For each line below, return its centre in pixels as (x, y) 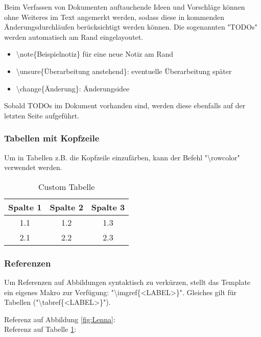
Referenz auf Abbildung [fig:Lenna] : (60, 319)
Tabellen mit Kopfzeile (52, 138)
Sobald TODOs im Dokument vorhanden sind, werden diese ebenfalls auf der (125, 105)
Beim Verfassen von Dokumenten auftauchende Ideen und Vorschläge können (125, 7)
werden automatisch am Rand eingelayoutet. (74, 37)
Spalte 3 (108, 207)
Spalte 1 (25, 207)
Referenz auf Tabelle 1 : (40, 329)
